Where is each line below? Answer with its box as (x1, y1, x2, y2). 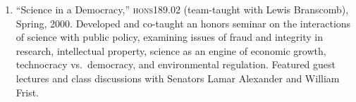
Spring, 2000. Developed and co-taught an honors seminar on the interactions (16, 15, 351, 30)
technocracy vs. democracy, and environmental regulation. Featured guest (16, 57, 336, 72)
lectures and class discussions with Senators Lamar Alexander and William (16, 70, 340, 85)
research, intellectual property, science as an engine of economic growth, (16, 43, 326, 58)
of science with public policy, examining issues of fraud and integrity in (16, 30, 323, 44)
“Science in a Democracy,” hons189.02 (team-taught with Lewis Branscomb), (16, 2, 349, 16)
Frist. (16, 84, 39, 99)
